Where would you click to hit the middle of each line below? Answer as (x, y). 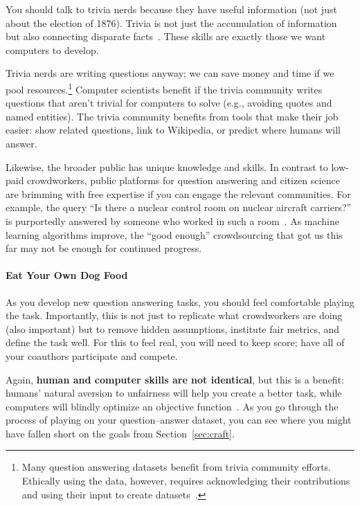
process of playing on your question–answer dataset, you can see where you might (179, 420)
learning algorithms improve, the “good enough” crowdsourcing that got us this (174, 234)
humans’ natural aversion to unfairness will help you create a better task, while (174, 393)
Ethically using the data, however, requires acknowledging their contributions (186, 481)
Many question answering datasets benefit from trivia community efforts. (177, 467)
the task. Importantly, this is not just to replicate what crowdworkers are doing (174, 315)
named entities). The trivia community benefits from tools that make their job (172, 116)
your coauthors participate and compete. (92, 355)
